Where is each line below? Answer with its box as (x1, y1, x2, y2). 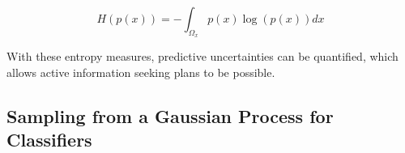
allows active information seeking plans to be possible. (6, 63, 275, 80)
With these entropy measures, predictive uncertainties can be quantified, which (6, 48, 399, 65)
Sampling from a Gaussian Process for (6, 103, 334, 128)
